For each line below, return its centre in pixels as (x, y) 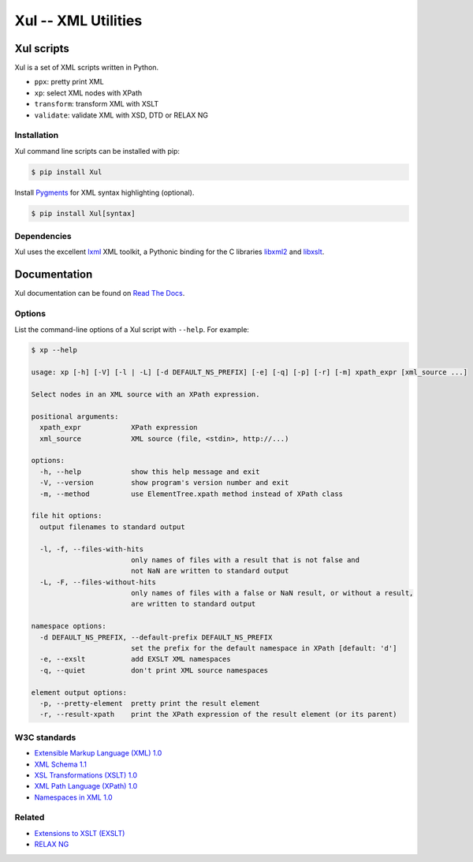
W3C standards (45, 737)
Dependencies (43, 237)
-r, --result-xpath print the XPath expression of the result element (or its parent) (218, 715)
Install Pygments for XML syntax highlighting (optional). (104, 192)
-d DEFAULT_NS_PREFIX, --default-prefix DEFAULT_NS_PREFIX (156, 637)
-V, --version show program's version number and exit (164, 483)
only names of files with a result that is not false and (245, 560)
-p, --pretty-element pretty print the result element (150, 703)
